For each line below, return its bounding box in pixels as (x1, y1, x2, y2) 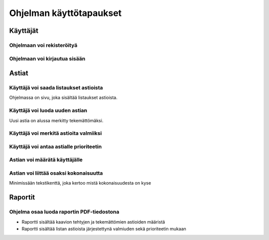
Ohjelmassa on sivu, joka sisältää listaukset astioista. (9, 95, 118, 101)
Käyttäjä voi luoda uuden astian (9, 107, 87, 114)
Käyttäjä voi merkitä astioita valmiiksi (9, 130, 102, 137)
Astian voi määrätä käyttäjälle (9, 156, 83, 163)
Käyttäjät (9, 26, 38, 35)
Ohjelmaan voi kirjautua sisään (9, 55, 86, 62)
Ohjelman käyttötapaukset (9, 7, 122, 18)
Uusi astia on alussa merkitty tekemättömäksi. (9, 117, 104, 123)
